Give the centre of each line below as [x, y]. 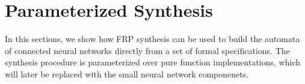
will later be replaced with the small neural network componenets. [127, 73]
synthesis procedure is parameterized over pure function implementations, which [153, 62]
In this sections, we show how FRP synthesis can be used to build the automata [152, 39]
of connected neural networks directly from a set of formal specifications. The [147, 50]
